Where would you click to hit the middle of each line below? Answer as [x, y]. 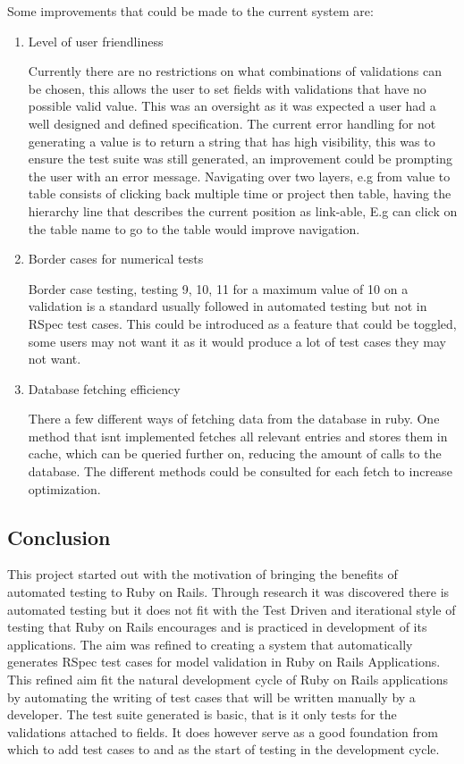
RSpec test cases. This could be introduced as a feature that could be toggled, [242, 323]
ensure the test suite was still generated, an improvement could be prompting [240, 159]
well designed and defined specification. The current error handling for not [232, 123]
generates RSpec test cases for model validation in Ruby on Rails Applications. [224, 662]
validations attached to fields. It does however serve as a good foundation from [223, 731]
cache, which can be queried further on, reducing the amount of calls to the [235, 453]
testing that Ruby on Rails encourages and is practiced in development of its [217, 627]
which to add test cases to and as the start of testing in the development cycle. [224, 749]
